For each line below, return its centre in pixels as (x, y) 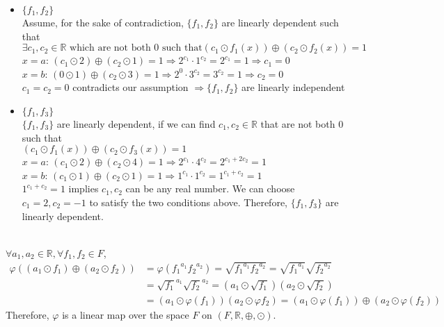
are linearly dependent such (280, 22)
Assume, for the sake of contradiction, (103, 22)
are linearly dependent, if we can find (136, 123)
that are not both (298, 123)
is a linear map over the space (126, 314)
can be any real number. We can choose (210, 188)
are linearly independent (293, 87)
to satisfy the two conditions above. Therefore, (188, 202)
